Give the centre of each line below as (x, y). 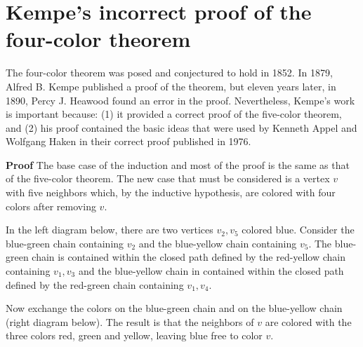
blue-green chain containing (65, 243)
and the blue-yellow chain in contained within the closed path (211, 271)
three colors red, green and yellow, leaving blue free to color (134, 335)
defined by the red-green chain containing (95, 284)
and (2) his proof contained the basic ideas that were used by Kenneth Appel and (181, 127)
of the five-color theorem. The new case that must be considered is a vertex (168, 178)
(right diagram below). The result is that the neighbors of (130, 321)
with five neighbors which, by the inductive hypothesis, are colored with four (171, 192)
